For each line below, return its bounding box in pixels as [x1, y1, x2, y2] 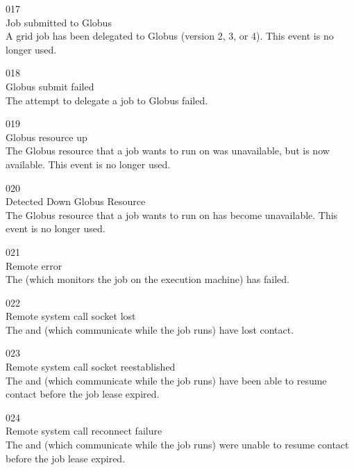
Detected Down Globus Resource [6, 194, 146, 209]
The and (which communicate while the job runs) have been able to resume [6, 373, 327, 387]
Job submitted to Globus [6, 15, 112, 29]
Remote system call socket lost [6, 309, 136, 323]
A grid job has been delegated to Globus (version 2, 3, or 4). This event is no [6, 29, 334, 43]
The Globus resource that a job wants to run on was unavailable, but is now [6, 143, 330, 158]
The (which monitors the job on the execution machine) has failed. [6, 272, 289, 286]
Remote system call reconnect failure [6, 423, 162, 438]
